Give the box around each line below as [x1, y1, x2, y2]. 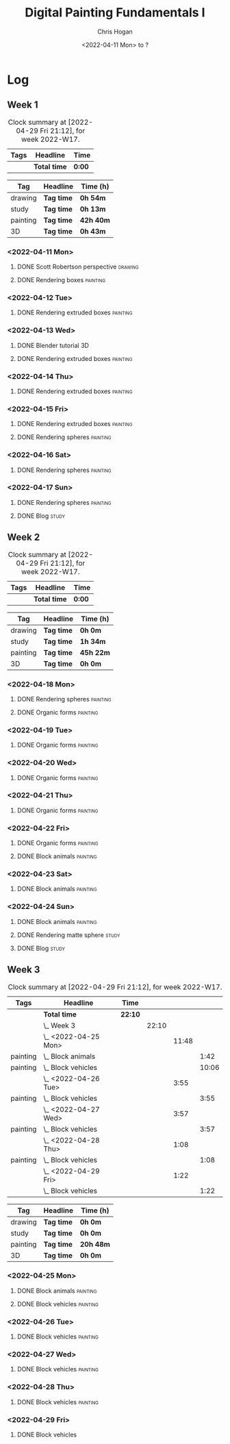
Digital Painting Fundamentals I [25, 5, 205, 21]
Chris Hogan [97, 27, 133, 36]
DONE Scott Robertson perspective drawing [16, 262, 139, 271]
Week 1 [7, 99, 38, 111]
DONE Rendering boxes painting [16, 276, 106, 284]
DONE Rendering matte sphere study [16, 930, 120, 939]
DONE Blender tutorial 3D [16, 341, 89, 349]
